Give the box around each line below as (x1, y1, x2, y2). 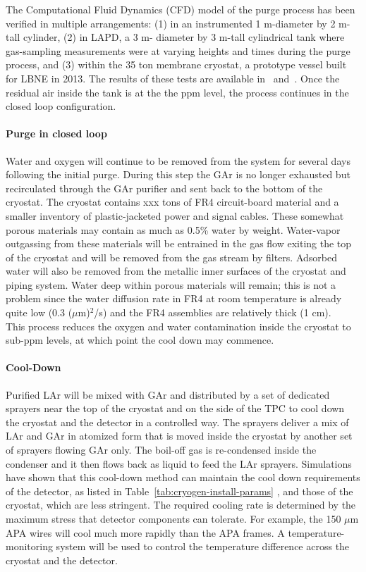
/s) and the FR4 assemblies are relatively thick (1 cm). (94, 305, 331, 320)
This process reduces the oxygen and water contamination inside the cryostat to (6, 318, 351, 333)
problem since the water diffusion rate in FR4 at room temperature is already (6, 291, 342, 306)
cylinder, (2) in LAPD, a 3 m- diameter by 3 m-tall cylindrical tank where (23, 30, 345, 44)
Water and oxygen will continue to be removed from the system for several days (6, 153, 350, 168)
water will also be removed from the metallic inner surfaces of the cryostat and (6, 263, 346, 278)
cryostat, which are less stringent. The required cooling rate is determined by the (6, 497, 356, 512)
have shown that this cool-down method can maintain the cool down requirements (6, 470, 360, 485)
